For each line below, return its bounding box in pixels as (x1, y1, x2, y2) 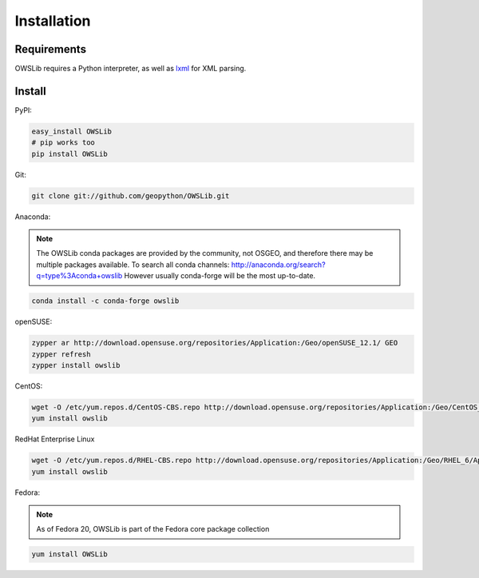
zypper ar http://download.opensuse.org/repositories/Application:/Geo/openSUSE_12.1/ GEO (31, 338, 398, 348)
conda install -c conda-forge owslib (31, 297, 180, 305)
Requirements (14, 42, 87, 56)
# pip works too (31, 138, 96, 147)
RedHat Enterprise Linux (14, 434, 95, 444)
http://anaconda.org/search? (231, 260, 327, 269)
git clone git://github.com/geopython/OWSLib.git (31, 191, 230, 200)
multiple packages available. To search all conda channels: (36, 260, 230, 269)
